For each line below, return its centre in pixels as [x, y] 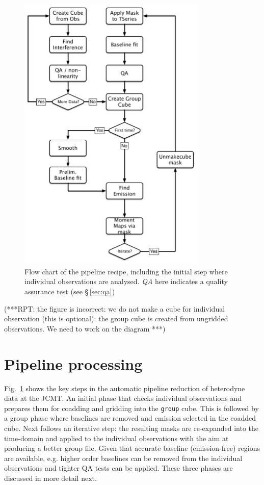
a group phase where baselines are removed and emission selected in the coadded [130, 418]
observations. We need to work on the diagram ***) [85, 328]
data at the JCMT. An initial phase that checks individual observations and [123, 398]
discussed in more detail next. [50, 478]
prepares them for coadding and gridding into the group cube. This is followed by [131, 408]
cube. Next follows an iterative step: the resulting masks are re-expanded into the [131, 428]
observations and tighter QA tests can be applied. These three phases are [118, 468]
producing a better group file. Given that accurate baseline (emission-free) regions [132, 448]
